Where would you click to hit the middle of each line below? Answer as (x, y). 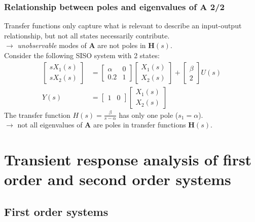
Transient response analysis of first (128, 160)
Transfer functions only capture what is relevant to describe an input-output (123, 26)
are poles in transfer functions (139, 125)
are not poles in (122, 45)
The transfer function (37, 115)
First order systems (56, 212)
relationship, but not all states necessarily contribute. (87, 35)
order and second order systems (118, 179)
